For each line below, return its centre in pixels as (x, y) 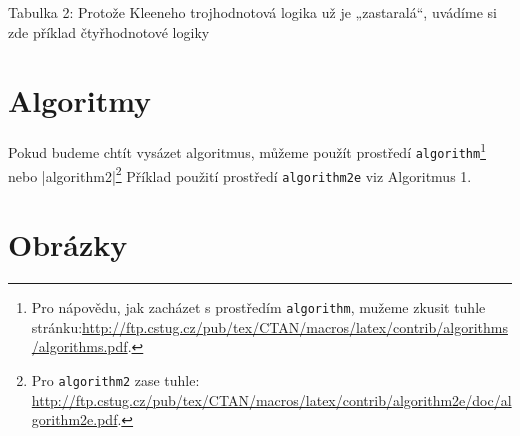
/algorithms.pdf (79, 346)
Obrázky (68, 244)
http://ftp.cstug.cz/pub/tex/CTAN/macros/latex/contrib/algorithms (295, 326)
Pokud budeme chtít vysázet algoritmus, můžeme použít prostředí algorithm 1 (247, 150)
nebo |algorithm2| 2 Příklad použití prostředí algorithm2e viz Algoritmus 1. (240, 174)
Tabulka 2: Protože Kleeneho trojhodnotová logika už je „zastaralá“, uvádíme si (252, 12)
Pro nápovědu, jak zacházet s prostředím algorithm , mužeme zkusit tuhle (258, 307)
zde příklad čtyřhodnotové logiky (109, 31)
